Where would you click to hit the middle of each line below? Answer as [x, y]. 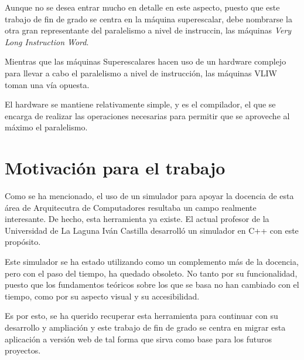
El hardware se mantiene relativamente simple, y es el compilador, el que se [140, 104]
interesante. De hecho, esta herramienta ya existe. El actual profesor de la [137, 219]
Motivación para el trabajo [115, 168]
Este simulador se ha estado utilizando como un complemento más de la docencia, [152, 262]
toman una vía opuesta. [47, 84]
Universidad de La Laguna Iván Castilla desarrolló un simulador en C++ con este [152, 230]
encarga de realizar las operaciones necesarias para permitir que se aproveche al [147, 115]
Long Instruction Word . [47, 41]
